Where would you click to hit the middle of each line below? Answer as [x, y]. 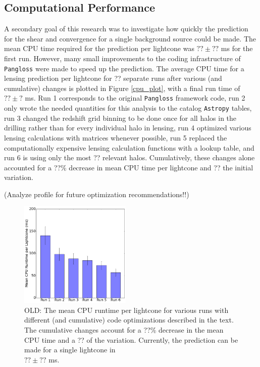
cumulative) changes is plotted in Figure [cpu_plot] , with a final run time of [122, 88]
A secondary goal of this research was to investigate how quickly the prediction [126, 29]
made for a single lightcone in [70, 350]
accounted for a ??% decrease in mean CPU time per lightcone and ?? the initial [129, 167]
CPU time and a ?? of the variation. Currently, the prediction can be [131, 339]
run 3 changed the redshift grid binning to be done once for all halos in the [120, 118]
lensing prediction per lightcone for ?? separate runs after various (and [113, 78]
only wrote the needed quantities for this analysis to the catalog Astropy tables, [128, 108]
